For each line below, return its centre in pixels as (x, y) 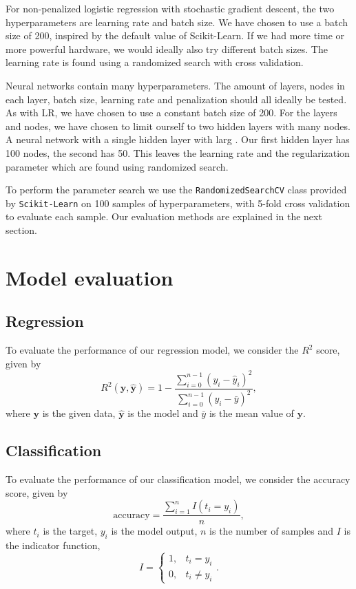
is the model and (163, 413)
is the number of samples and (272, 531)
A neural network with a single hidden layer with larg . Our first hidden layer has (178, 139)
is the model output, (154, 531)
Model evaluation (90, 277)
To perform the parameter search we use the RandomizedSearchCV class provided (176, 190)
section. (21, 230)
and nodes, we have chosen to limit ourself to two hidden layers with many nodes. (178, 126)
